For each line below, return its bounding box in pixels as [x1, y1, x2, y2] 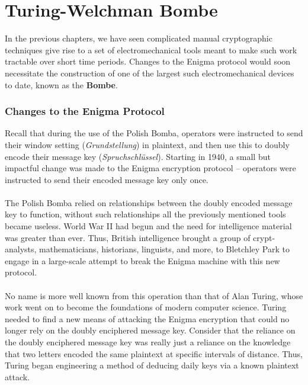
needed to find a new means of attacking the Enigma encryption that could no [5, 312, 290, 325]
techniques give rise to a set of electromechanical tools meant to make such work [5, 43, 297, 56]
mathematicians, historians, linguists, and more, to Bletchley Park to [39, 243, 290, 255]
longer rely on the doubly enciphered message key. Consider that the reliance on [5, 324, 296, 336]
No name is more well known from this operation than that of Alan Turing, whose [5, 289, 303, 301]
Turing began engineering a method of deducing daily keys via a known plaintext [5, 359, 299, 371]
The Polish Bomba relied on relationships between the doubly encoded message [5, 196, 293, 208]
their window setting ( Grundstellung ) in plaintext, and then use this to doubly [5, 138, 290, 150]
